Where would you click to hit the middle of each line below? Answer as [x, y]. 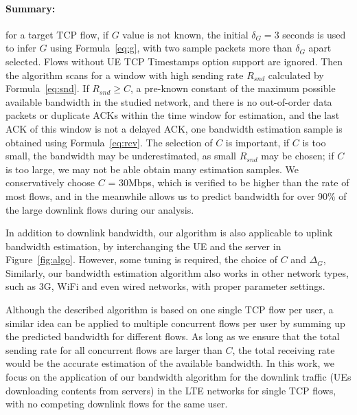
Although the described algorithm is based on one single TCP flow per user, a [170, 310]
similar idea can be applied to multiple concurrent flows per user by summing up [175, 323]
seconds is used [314, 34]
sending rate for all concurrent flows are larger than [114, 349]
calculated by [296, 75]
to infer [21, 48]
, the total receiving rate [284, 349]
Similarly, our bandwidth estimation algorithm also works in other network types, [177, 272]
